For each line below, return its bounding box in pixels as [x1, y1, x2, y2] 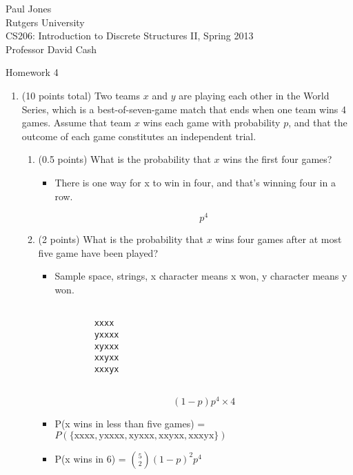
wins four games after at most [215, 232, 342, 246]
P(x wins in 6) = [54, 451, 126, 465]
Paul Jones [6, 1, 52, 15]
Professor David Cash [6, 41, 97, 56]
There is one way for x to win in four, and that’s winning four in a [54, 175, 336, 189]
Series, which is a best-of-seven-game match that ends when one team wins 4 [21, 101, 346, 116]
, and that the [288, 115, 347, 130]
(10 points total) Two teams [21, 88, 141, 102]
